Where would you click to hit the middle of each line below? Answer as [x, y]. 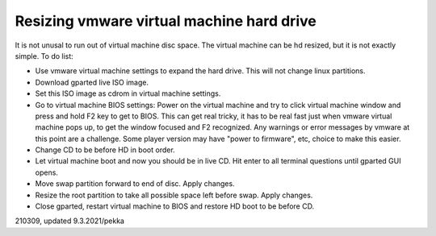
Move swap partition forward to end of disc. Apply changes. [135, 184]
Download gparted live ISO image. [92, 82]
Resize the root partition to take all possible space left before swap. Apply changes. [174, 195]
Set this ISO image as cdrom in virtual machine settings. [128, 93]
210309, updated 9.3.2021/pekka [70, 221]
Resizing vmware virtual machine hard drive [166, 21]
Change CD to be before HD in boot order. [105, 150]
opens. [46, 172]
